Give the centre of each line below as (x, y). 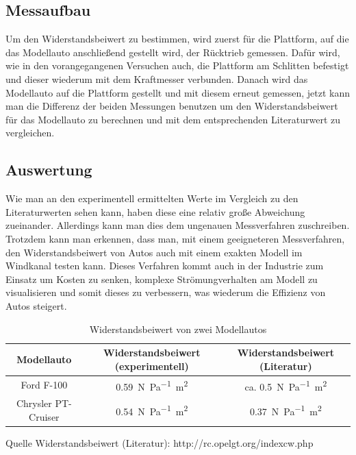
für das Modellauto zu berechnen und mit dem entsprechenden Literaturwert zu (173, 119)
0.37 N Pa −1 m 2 (285, 410)
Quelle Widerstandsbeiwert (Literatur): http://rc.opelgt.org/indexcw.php (160, 442)
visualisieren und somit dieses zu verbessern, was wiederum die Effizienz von (166, 292)
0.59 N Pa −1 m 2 (152, 385)
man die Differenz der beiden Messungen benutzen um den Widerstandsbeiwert (172, 106)
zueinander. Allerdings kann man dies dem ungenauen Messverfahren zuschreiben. (178, 225)
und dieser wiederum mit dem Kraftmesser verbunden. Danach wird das (157, 78)
